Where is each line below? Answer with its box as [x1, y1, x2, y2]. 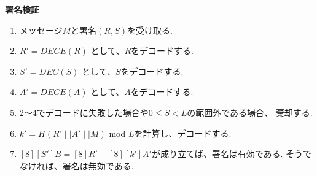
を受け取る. [127, 23, 173, 36]
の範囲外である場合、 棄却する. [187, 105, 313, 118]
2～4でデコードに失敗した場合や [19, 105, 149, 118]
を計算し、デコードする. [134, 126, 232, 139]
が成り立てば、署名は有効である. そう [151, 147, 303, 160]
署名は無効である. [62, 159, 134, 172]
